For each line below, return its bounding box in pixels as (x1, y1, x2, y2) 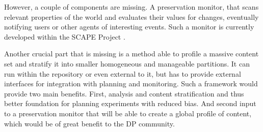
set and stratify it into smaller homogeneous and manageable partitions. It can (4, 58, 250, 69)
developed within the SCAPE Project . (4, 31, 125, 42)
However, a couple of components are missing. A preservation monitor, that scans (4, 2, 259, 12)
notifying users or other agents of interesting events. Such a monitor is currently (4, 21, 254, 32)
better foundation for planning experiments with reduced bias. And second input (4, 98, 256, 109)
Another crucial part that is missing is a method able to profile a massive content (4, 48, 259, 59)
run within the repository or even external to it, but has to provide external (4, 68, 241, 79)
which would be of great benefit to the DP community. (4, 118, 175, 128)
